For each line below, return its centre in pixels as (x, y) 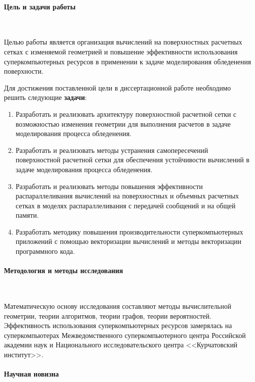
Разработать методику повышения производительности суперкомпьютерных (129, 231)
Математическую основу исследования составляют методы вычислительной (118, 306)
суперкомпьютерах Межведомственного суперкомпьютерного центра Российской (125, 335)
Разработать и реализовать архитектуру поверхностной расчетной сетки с (126, 114)
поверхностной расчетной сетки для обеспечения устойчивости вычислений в (132, 160)
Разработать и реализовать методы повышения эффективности (109, 186)
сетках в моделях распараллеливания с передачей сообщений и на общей (126, 205)
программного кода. (45, 251)
